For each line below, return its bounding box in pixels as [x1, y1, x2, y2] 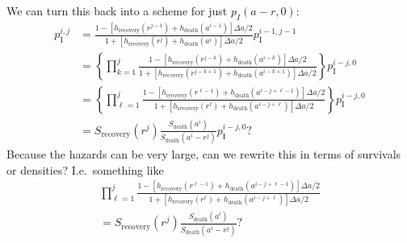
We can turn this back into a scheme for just [6, 2, 228, 19]
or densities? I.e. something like [6, 161, 164, 178]
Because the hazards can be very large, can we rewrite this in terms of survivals [6, 146, 401, 163]
